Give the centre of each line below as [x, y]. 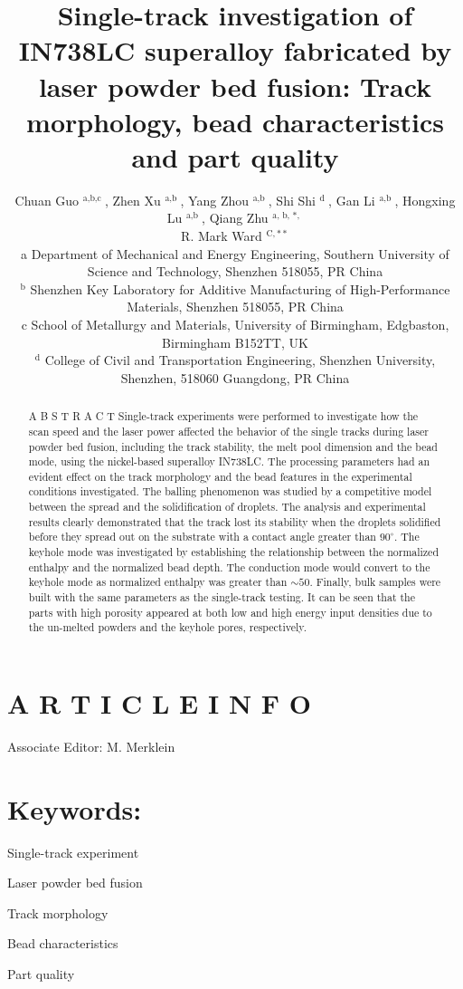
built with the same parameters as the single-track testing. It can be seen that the [222, 597]
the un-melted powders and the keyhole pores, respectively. [167, 627]
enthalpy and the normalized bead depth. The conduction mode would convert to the [229, 567]
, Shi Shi [292, 200]
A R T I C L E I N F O [160, 703]
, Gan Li [352, 200]
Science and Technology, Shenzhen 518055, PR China [235, 271]
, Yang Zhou [215, 200]
